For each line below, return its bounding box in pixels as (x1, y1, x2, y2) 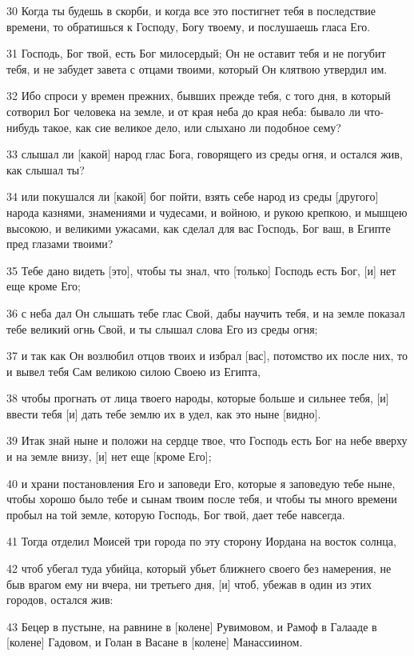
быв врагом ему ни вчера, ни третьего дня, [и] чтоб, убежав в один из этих (6, 575, 372, 592)
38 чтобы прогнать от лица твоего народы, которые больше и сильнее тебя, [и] (6, 390, 389, 406)
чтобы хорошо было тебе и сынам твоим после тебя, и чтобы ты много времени (6, 490, 397, 507)
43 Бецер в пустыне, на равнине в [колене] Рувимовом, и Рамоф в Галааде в (6, 618, 377, 634)
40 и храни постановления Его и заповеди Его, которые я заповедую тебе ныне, (6, 474, 396, 491)
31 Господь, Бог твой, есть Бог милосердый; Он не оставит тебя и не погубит (6, 45, 386, 62)
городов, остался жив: (6, 591, 113, 608)
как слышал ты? (6, 161, 85, 178)
